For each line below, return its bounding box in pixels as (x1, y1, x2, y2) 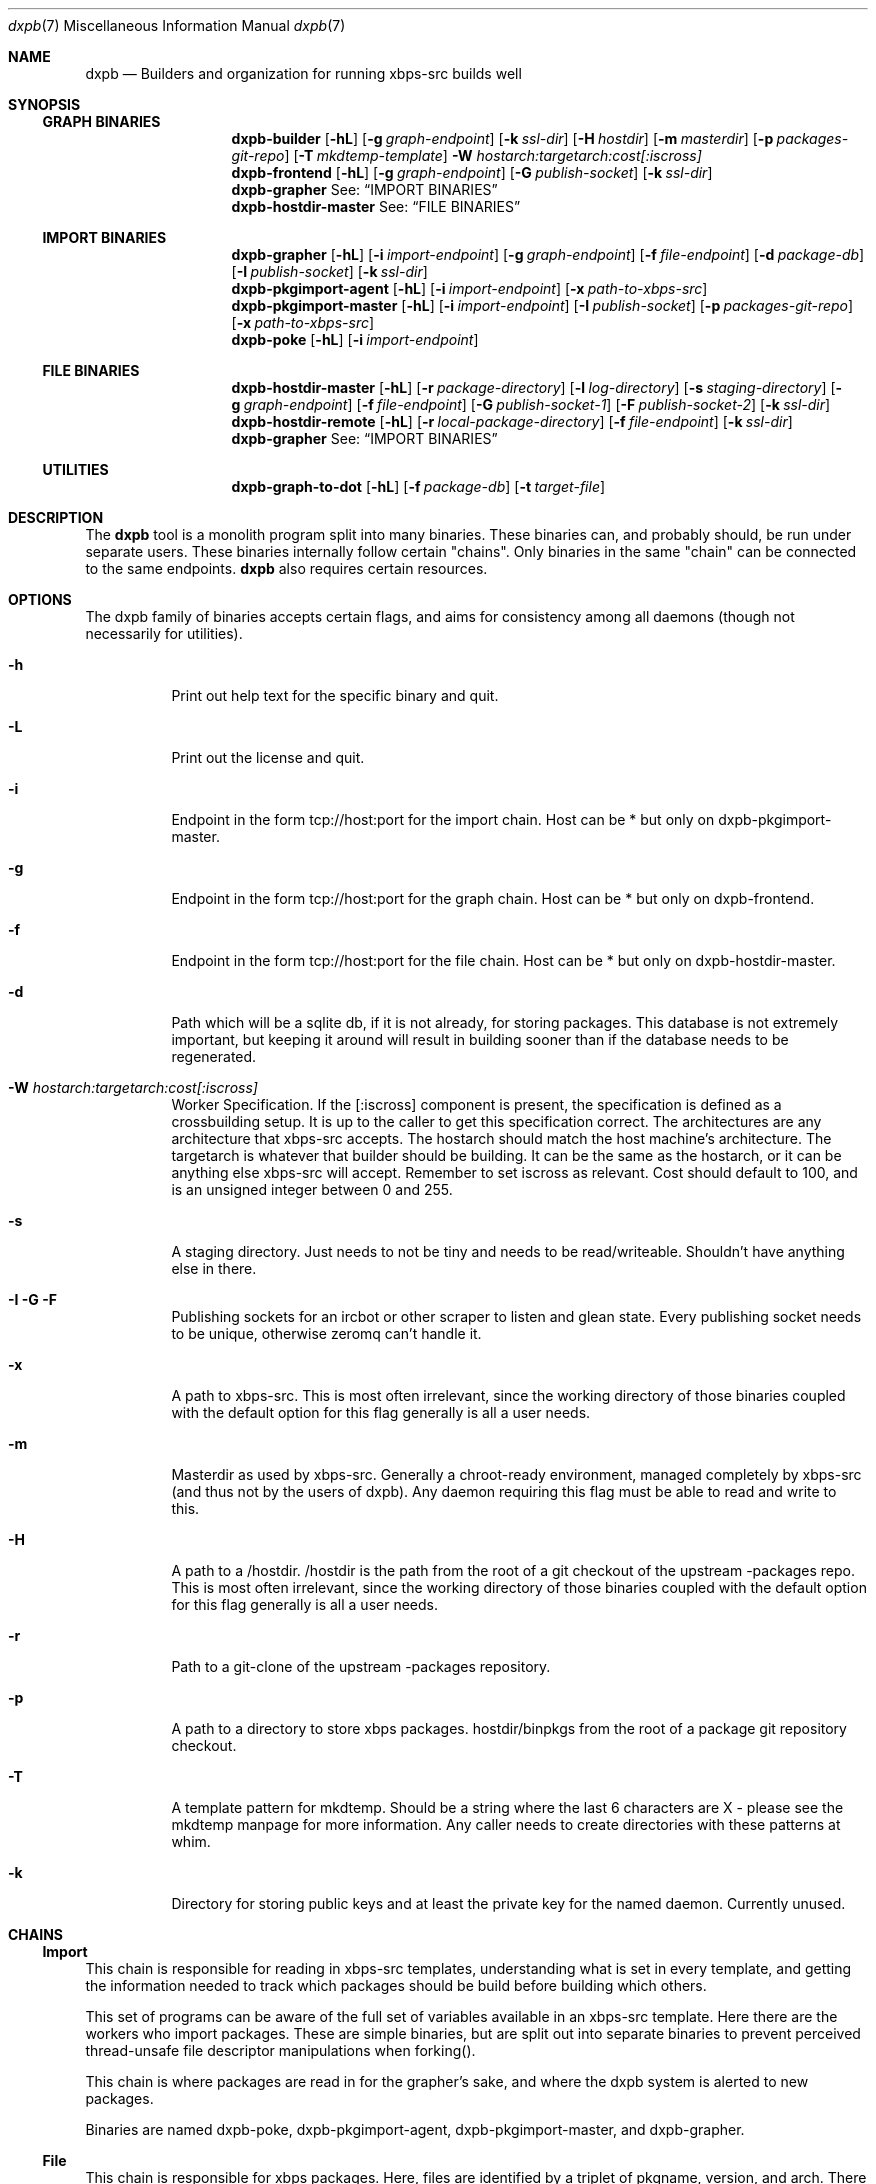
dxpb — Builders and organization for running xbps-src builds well (85, 65, 522, 82)
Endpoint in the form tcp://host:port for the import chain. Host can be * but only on (171, 811, 715, 828)
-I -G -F (8, 1291, 57, 1308)
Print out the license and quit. (171, 749, 365, 766)
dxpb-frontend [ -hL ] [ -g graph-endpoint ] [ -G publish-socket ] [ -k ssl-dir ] (231, 164, 713, 181)
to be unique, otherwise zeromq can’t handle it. (171, 1325, 482, 1342)
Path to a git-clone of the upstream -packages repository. (171, 1658, 551, 1675)
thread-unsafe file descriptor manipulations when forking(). (85, 2042, 476, 2059)
